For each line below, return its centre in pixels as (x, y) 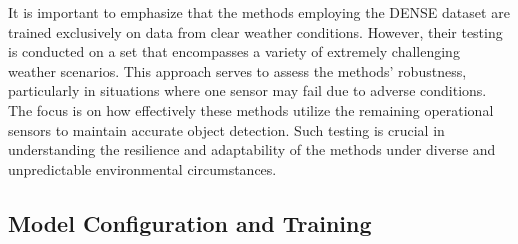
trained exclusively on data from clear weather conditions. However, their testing (255, 31)
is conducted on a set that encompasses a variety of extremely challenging (234, 51)
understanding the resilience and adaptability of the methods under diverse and (252, 149)
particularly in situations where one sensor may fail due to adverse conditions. (247, 90)
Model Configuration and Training (190, 222)
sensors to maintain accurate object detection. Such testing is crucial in (226, 129)
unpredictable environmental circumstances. (142, 168)
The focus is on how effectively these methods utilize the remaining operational (251, 109)
